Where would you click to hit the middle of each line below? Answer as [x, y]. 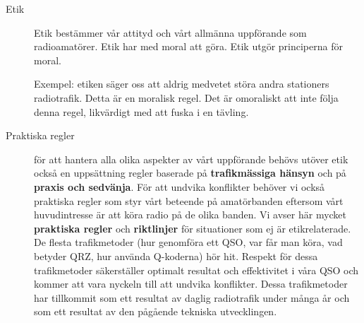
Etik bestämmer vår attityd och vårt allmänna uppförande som [170, 32]
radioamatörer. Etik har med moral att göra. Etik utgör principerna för [188, 46]
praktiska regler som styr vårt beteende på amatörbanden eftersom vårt [189, 200]
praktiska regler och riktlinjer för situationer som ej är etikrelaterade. [193, 228]
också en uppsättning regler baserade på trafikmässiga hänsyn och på [190, 173]
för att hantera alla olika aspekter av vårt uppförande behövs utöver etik [191, 159]
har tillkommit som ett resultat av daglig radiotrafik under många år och [192, 297]
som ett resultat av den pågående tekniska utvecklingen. [156, 311]
